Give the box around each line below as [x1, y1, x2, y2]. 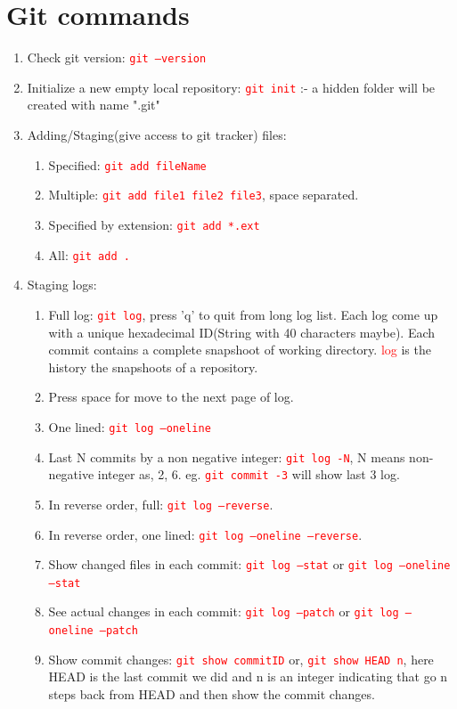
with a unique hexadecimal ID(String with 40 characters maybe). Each [48, 322, 436, 341]
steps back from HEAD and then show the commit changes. [48, 685, 375, 704]
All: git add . [48, 245, 130, 264]
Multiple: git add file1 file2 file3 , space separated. [48, 185, 359, 204]
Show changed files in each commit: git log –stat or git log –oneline [48, 555, 451, 574]
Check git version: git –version [27, 48, 207, 67]
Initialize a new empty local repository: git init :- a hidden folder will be [27, 77, 436, 96]
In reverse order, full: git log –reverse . [48, 494, 273, 513]
